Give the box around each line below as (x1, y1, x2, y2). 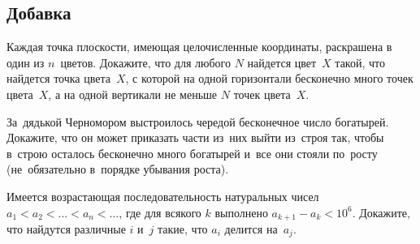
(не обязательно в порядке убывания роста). (6, 161, 229, 178)
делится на (224, 220, 278, 237)
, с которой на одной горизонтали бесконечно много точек (125, 70, 414, 87)
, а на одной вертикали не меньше (48, 85, 218, 102)
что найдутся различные (6, 220, 126, 237)
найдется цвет (247, 54, 317, 71)
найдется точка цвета (6, 70, 110, 87)
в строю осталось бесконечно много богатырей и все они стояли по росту (6, 144, 378, 161)
